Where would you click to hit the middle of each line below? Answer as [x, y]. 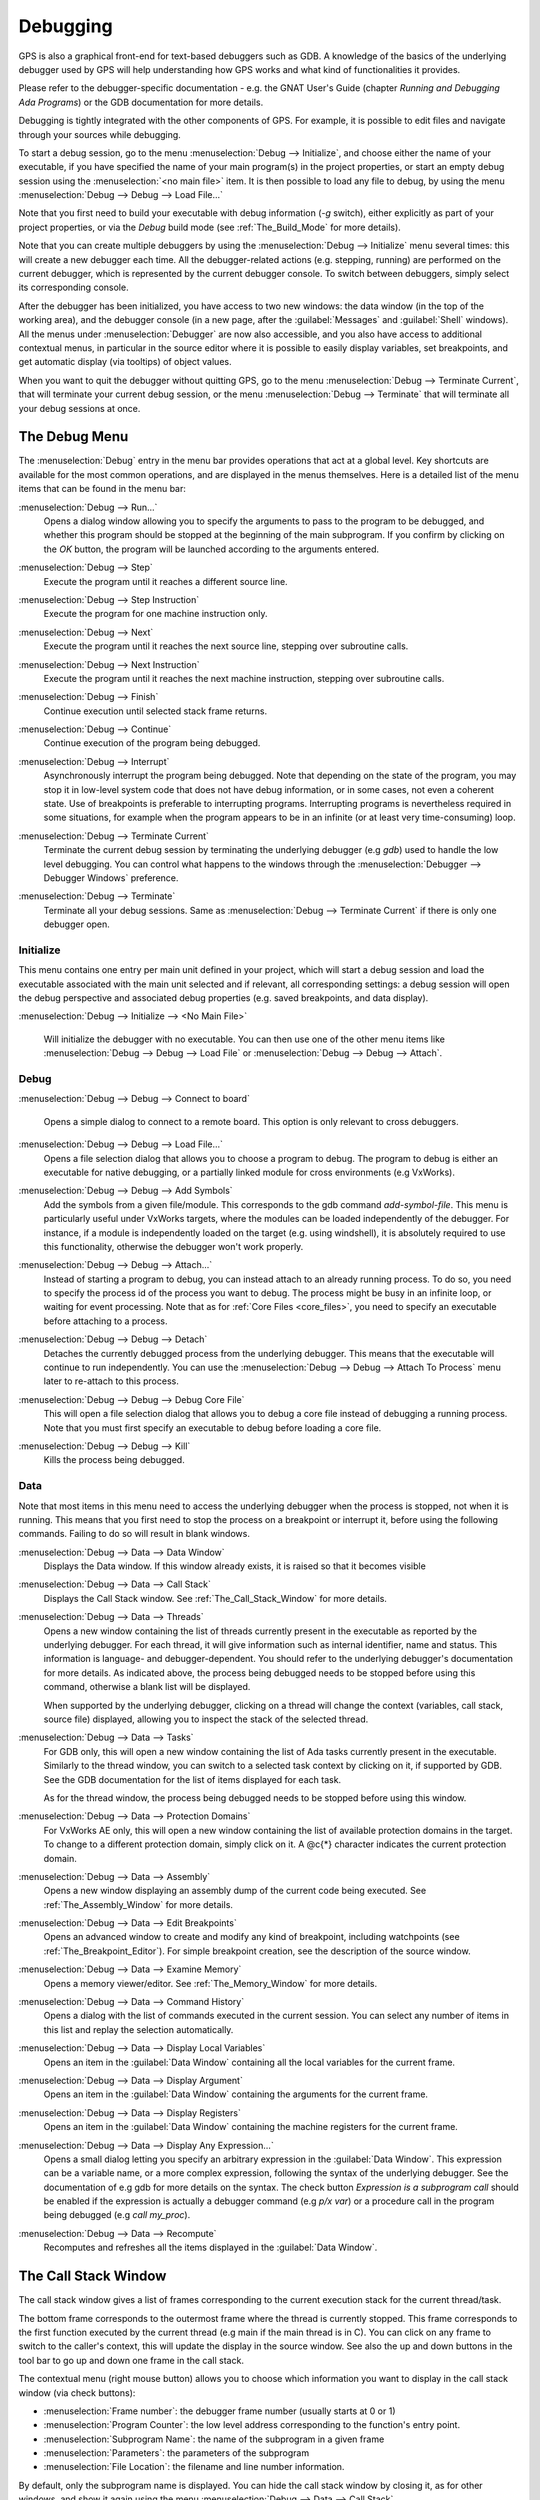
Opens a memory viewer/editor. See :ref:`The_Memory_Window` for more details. [210, 1983]
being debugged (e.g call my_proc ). [117, 2215]
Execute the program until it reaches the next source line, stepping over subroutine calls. [226, 646]
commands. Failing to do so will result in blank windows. [134, 1534]
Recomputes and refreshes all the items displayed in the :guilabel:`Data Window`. [210, 2247]
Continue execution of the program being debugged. [152, 743]
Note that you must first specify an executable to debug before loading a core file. [212, 1427]
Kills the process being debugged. [114, 1460]
